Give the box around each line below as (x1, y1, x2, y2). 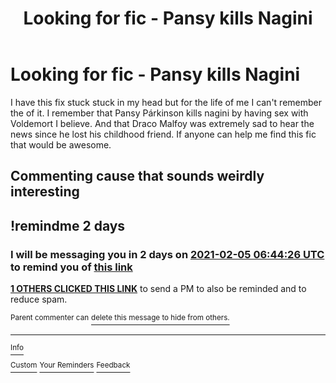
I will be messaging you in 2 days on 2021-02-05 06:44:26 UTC (10, 247, 325, 261)
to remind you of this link (10, 260, 133, 274)
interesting (10, 183, 80, 201)
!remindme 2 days (10, 217, 126, 234)
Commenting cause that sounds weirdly (10, 168, 265, 185)
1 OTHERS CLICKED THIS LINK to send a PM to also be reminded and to (10, 283, 307, 295)
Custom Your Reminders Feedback (10, 360, 131, 371)
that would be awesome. (10, 138, 112, 151)
